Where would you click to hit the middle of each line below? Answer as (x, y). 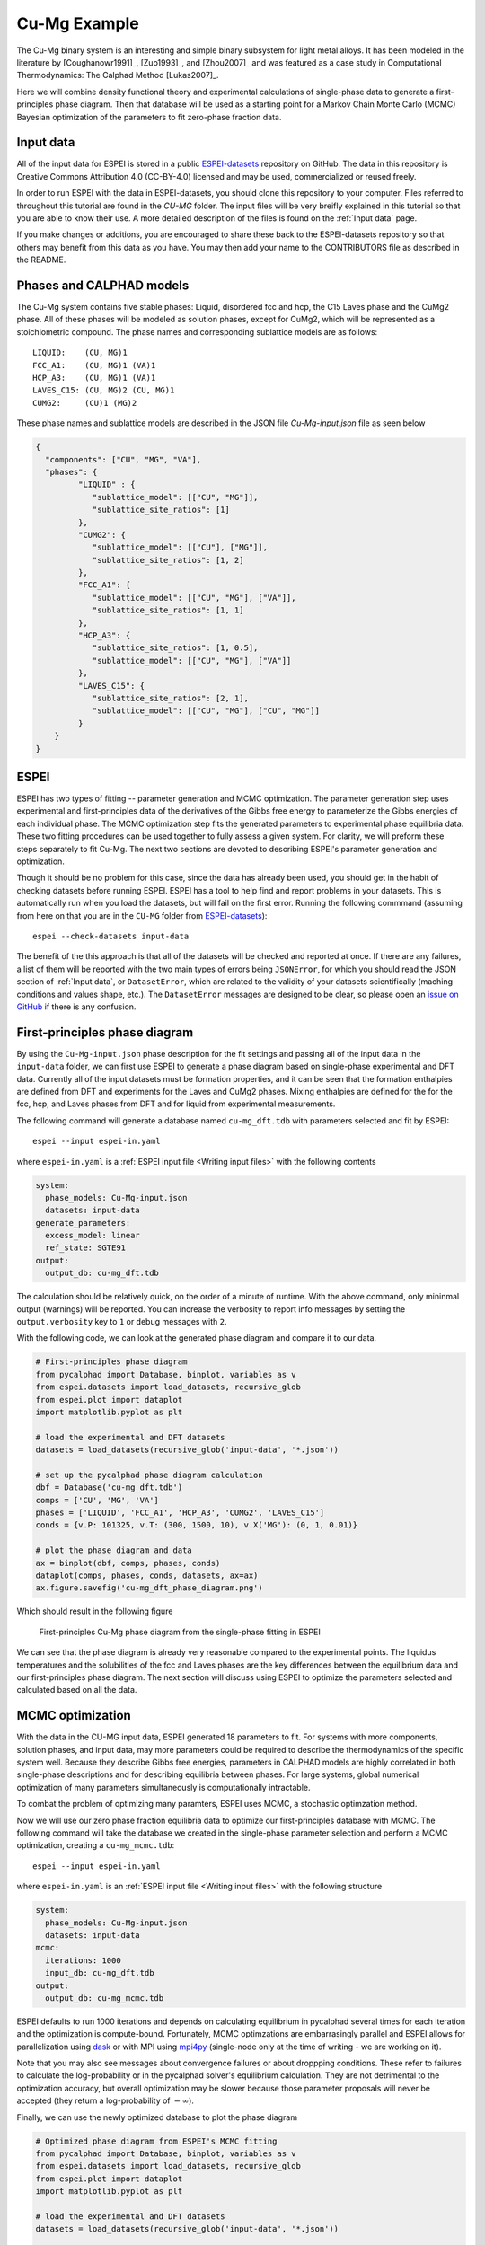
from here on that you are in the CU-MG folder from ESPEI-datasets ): (142, 915)
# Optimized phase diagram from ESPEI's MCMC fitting (156, 2141)
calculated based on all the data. (77, 1690)
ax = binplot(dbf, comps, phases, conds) (128, 1563)
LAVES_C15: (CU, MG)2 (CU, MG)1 (104, 390)
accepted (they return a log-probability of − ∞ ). (106, 2100)
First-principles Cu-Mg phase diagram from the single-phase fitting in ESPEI (180, 1632)
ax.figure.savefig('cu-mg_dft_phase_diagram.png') (150, 1588)
